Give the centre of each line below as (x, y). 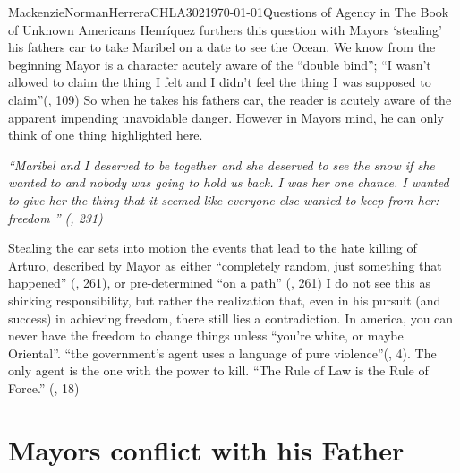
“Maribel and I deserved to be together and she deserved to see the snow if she (221, 164)
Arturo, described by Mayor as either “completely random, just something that (225, 265)
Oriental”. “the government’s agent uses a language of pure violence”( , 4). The (222, 353)
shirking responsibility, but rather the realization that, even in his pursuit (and (225, 300)
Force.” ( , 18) (44, 387)
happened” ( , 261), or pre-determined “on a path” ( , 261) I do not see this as (220, 283)
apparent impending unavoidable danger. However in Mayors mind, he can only (226, 117)
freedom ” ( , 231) (55, 217)
